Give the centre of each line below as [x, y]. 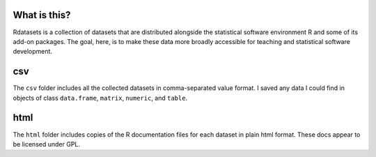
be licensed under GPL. [46, 144]
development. [32, 52]
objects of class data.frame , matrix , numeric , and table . [100, 98]
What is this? [42, 15]
